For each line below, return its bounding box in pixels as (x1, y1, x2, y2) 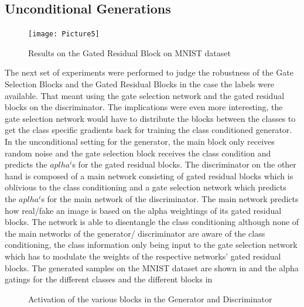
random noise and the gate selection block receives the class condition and (5, 146, 271, 159)
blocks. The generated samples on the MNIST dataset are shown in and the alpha (5, 261, 299, 274)
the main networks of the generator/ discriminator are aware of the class (5, 227, 265, 239)
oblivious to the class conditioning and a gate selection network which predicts (5, 181, 286, 193)
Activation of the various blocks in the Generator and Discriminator (28, 292, 272, 305)
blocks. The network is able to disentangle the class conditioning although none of (5, 216, 299, 228)
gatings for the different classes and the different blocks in (5, 273, 213, 285)
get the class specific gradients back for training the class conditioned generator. (5, 124, 292, 136)
